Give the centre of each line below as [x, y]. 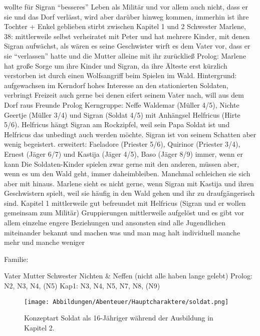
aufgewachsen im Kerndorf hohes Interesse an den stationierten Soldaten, [116, 85]
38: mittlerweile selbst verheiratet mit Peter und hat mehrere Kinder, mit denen [127, 36]
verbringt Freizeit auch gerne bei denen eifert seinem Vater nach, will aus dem [124, 95]
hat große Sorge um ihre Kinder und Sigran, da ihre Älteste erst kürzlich [116, 65]
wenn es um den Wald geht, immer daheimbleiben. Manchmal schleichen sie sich [127, 174]
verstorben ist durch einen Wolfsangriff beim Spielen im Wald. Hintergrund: [120, 75]
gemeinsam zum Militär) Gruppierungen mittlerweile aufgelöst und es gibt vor [124, 213]
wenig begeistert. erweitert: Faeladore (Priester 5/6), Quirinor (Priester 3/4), [122, 144]
